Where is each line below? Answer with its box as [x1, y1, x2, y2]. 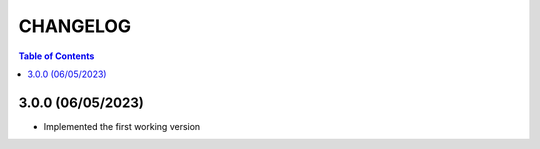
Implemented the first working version [43, 120, 201, 132]
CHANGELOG [18, 15, 132, 37]
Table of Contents [18, 50, 95, 62]
